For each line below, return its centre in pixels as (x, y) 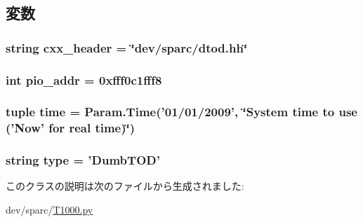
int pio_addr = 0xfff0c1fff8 (84, 79)
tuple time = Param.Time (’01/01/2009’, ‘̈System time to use (181, 112)
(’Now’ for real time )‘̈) (71, 128)
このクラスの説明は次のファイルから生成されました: (125, 186)
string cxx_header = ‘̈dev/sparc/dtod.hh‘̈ (127, 47)
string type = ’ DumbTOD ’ (83, 160)
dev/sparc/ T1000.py (49, 210)
